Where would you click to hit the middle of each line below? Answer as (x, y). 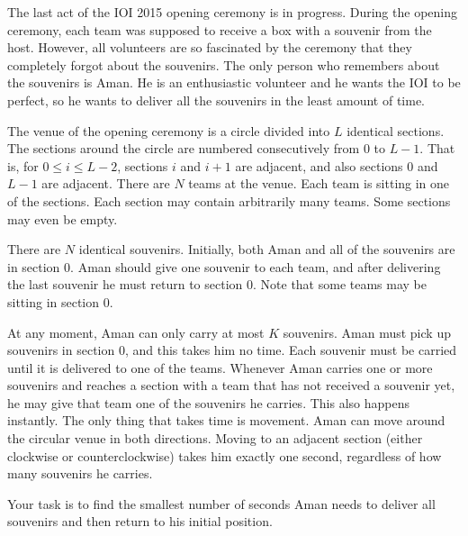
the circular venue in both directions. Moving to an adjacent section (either (215, 438)
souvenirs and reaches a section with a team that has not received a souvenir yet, (231, 385)
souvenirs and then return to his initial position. (140, 521)
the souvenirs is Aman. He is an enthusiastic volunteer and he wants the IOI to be (234, 82)
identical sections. (396, 130)
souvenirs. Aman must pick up (367, 332)
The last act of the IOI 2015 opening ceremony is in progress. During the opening (232, 12)
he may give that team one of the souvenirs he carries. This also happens (208, 402)
